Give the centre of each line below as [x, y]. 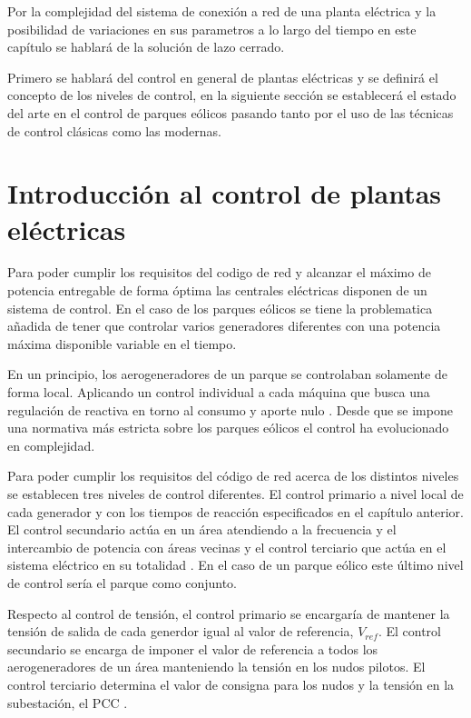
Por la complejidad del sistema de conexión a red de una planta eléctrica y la [222, 11]
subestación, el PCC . [68, 702]
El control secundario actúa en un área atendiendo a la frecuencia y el [202, 529]
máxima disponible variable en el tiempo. [122, 343]
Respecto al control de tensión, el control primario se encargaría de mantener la [229, 613]
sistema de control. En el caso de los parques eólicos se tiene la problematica [220, 308]
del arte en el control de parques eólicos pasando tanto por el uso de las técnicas [231, 112]
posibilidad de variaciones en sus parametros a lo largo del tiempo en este [212, 29]
